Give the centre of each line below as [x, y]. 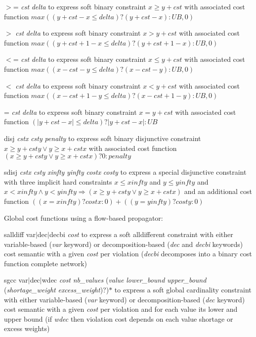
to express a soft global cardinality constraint [183, 290]
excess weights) [27, 328]
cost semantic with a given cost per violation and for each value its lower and [121, 309]
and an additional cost [218, 191]
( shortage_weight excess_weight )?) [57, 290]
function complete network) [46, 263]
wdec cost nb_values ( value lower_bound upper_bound [124, 280]
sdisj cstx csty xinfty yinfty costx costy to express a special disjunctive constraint [125, 172]
